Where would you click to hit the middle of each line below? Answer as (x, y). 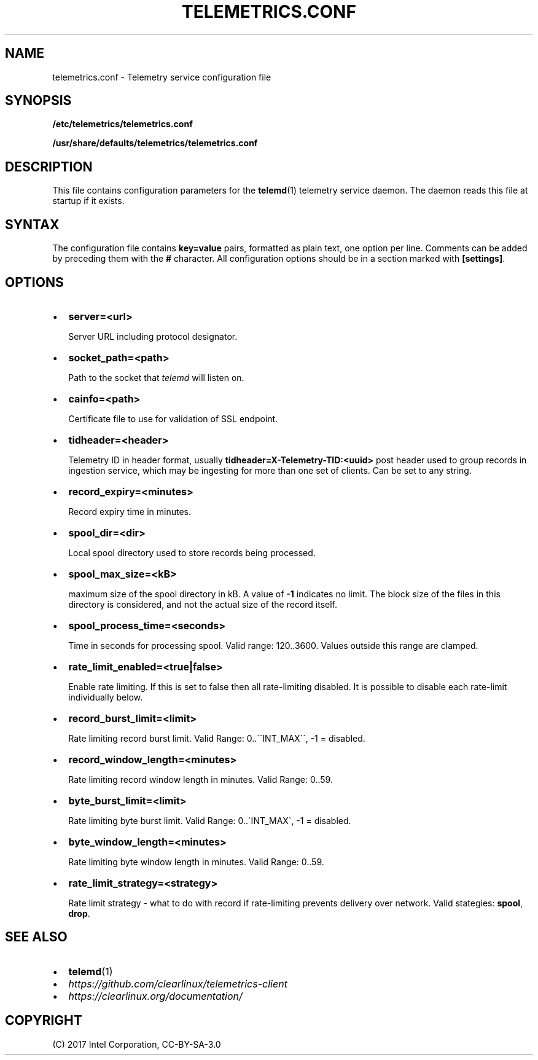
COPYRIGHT (44, 1021)
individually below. (106, 697)
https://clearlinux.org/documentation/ (155, 996)
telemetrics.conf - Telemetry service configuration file (162, 77)
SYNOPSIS (38, 101)
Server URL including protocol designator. (153, 336)
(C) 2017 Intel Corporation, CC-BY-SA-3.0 (137, 1044)
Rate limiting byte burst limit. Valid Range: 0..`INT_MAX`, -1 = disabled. (210, 820)
